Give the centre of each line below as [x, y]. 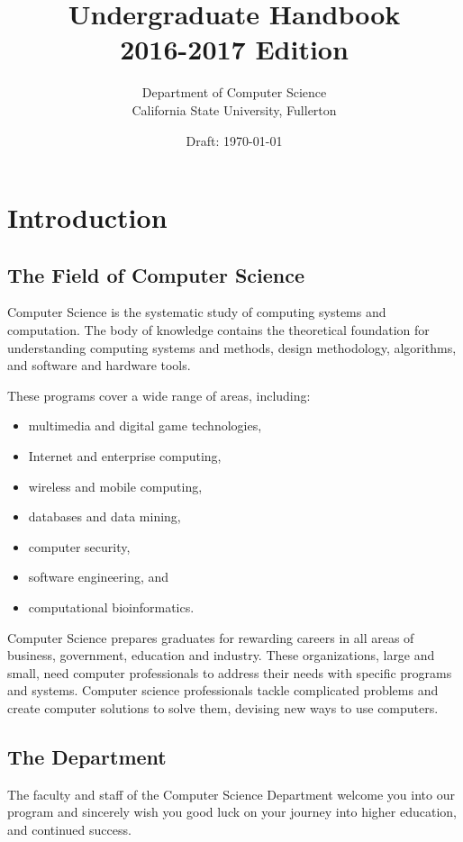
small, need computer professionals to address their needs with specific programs [230, 672]
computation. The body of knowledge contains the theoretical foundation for [218, 330]
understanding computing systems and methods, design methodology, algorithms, [232, 347]
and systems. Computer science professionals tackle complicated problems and [223, 690]
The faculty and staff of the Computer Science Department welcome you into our [231, 794]
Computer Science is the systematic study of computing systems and [197, 312]
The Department [87, 756]
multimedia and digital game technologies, [145, 426]
